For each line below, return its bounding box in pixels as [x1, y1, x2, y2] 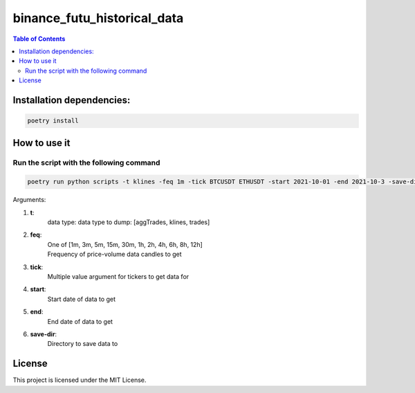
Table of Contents [12, 35, 66, 43]
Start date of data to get [47, 295, 116, 303]
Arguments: [12, 196, 46, 204]
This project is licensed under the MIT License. [12, 376, 147, 384]
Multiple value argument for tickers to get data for [47, 272, 190, 280]
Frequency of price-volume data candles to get [47, 250, 183, 259]
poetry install [27, 117, 79, 125]
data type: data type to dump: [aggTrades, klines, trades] [47, 218, 210, 226]
